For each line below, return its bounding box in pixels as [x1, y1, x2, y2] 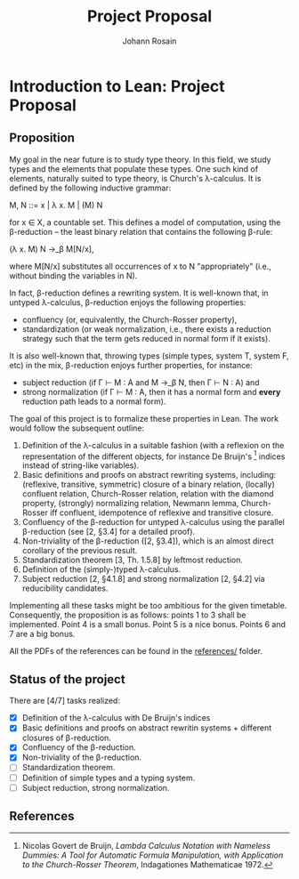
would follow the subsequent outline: [9, 423, 145, 433]
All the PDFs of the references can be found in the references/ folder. [9, 646, 263, 657]
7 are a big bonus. [9, 629, 76, 640]
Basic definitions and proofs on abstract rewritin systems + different [21, 722, 272, 733]
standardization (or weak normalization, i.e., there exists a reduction [21, 323, 271, 335]
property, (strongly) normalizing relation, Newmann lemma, [21, 498, 239, 509]
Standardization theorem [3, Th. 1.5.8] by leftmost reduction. [21, 554, 243, 566]
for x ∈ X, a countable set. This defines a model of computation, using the [9, 216, 281, 228]
